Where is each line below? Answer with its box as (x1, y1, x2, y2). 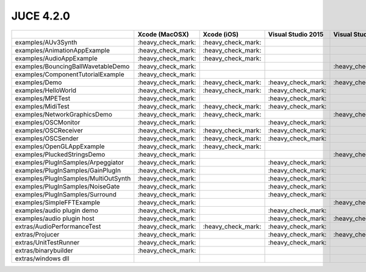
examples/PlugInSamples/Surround (15, 190, 117, 198)
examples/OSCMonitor (15, 118, 81, 126)
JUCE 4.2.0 (11, 9, 70, 23)
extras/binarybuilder (15, 246, 73, 254)
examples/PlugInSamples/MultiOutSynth (15, 174, 131, 182)
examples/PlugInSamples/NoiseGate (15, 182, 120, 190)
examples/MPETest (15, 94, 71, 102)
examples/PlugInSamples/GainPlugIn (15, 166, 121, 174)
